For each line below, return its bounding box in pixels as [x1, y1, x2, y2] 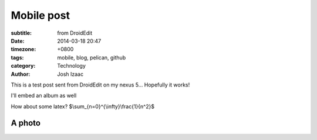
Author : [11, 71, 31, 78]
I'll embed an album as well [11, 92, 77, 99]
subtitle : [11, 29, 32, 36]
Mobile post [11, 9, 70, 22]
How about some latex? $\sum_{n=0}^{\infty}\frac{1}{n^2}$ [11, 103, 155, 110]
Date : [11, 37, 25, 44]
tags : [11, 54, 24, 61]
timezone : [11, 46, 36, 53]
